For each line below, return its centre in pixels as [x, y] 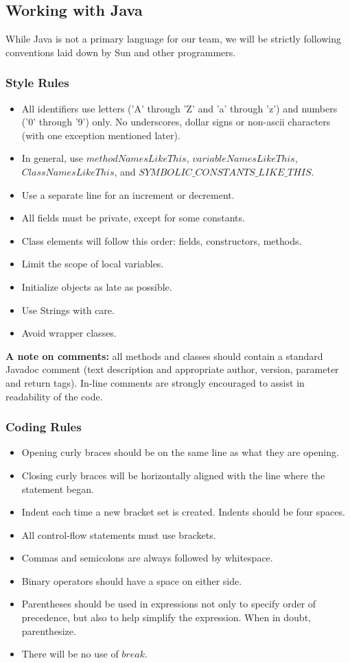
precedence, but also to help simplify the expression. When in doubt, [166, 617]
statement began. [58, 489]
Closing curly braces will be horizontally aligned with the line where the [173, 475]
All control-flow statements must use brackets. [119, 534]
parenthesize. [49, 630]
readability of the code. [54, 396]
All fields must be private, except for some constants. [133, 218]
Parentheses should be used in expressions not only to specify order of [169, 604]
